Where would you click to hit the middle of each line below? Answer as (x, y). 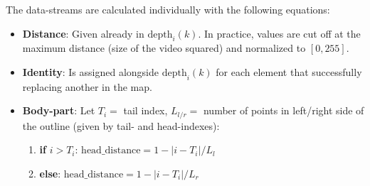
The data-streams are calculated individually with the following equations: (168, 9)
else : (50, 174)
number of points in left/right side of (284, 110)
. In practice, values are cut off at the (279, 33)
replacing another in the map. (87, 86)
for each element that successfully (289, 71)
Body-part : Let (59, 110)
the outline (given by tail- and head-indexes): (121, 125)
